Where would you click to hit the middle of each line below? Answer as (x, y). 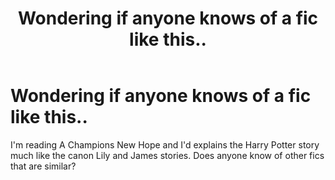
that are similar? (43, 166)
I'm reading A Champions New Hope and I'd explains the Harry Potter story (165, 144)
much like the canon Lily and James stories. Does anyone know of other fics (167, 155)
